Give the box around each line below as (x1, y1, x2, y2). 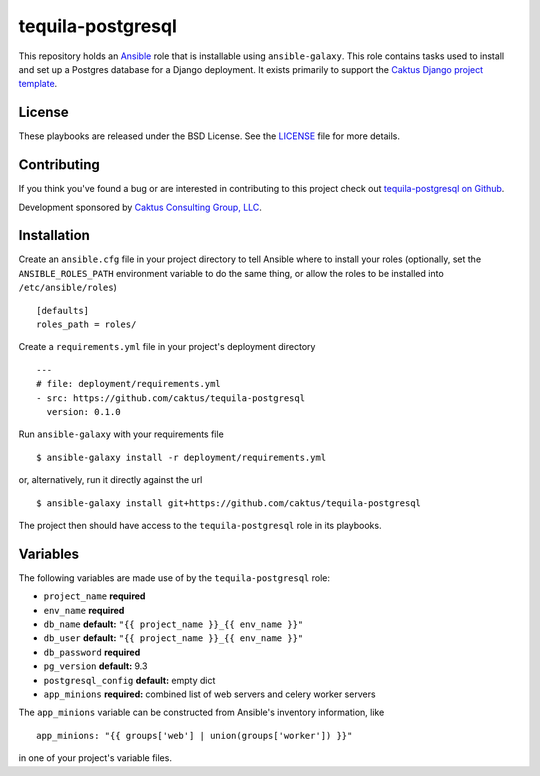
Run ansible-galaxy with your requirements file (18, 428, 224, 440)
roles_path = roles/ (36, 319, 137, 330)
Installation (18, 227, 90, 244)
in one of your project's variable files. (18, 752, 172, 764)
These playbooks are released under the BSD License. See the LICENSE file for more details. (18, 130, 400, 142)
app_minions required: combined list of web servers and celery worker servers (43, 688, 376, 700)
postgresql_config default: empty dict (43, 674, 216, 686)
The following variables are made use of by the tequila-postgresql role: (18, 571, 330, 584)
